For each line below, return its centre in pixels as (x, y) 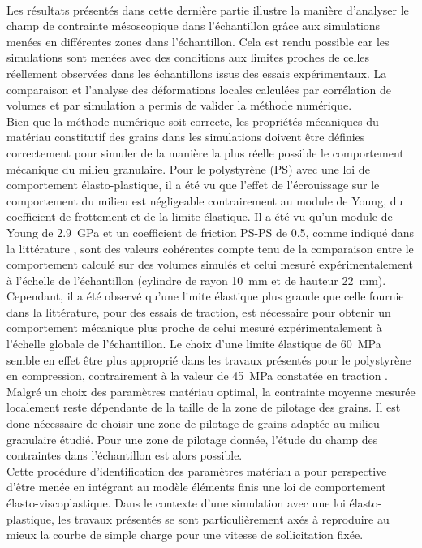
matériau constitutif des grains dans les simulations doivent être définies (186, 137)
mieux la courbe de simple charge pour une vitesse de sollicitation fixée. (185, 535)
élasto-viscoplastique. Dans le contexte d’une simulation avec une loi (176, 503)
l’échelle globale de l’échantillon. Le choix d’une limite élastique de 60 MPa (194, 344)
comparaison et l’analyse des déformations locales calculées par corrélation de (199, 89)
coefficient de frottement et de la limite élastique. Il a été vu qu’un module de (200, 216)
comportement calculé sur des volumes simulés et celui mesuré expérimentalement (210, 264)
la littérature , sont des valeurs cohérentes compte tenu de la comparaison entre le (210, 248)
